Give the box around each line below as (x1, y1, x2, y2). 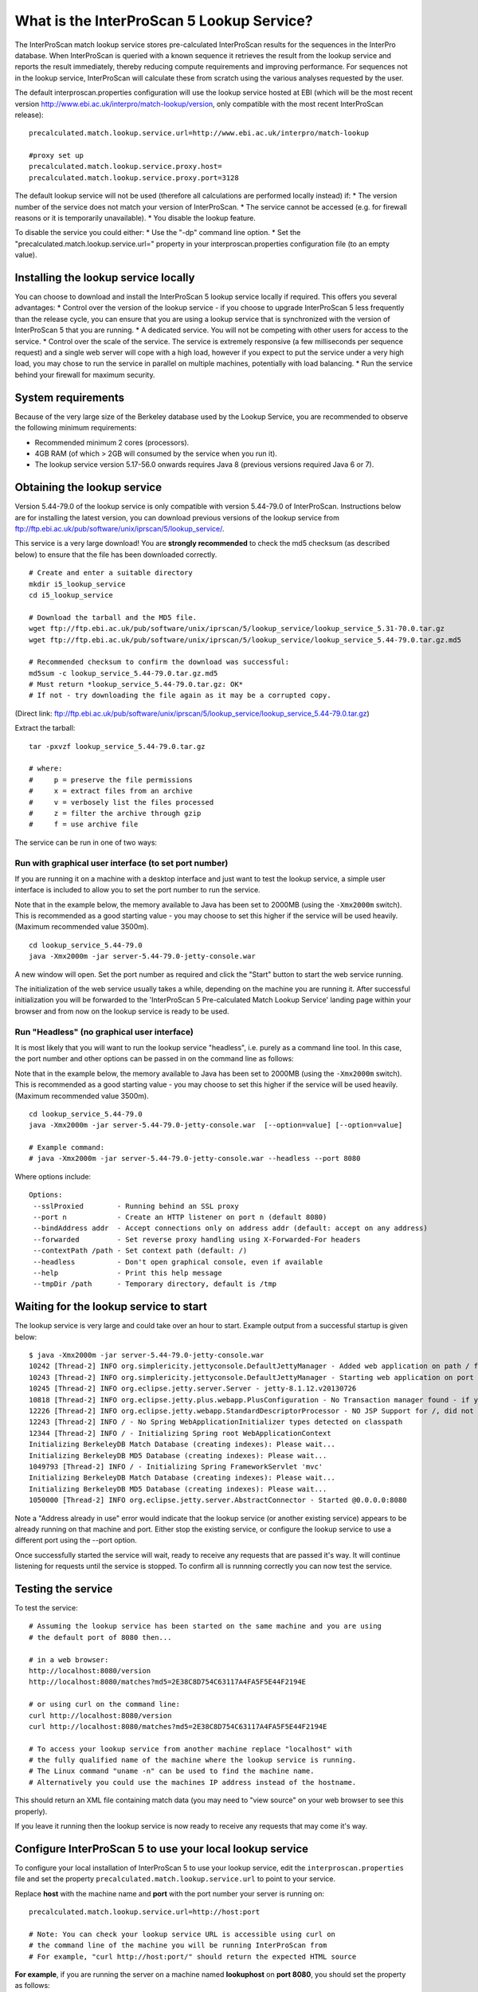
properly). (14, 1806, 48, 1816)
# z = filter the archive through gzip (29, 809, 202, 818)
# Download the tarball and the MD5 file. (29, 613, 198, 622)
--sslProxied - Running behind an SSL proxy (33, 1202, 239, 1210)
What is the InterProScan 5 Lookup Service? (14, 12, 314, 29)
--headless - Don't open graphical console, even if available (33, 1257, 323, 1266)
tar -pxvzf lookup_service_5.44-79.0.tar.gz (29, 742, 206, 751)
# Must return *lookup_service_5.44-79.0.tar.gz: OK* (29, 680, 243, 689)
